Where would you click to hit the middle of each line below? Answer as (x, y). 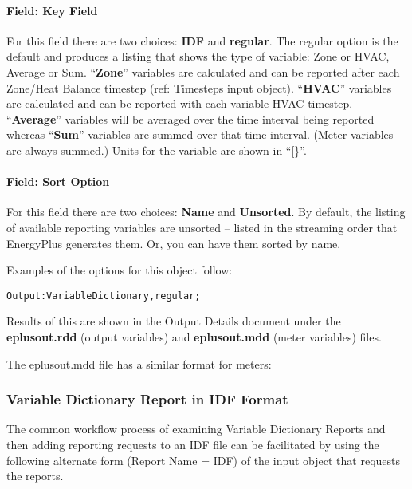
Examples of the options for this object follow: (120, 270)
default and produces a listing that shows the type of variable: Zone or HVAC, (198, 56)
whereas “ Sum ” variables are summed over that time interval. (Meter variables (200, 134)
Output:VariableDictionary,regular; (104, 296)
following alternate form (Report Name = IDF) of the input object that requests (204, 460)
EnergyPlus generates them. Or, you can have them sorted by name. (174, 243)
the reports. (35, 476)
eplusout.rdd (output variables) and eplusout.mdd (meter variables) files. (194, 336)
